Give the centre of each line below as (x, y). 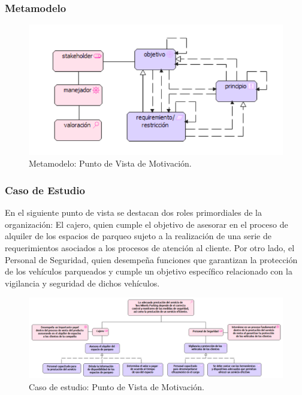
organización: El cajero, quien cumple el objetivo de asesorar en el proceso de (147, 224)
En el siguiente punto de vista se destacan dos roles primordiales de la (133, 212)
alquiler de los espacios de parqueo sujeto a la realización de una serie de (138, 236)
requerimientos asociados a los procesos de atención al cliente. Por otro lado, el (150, 248)
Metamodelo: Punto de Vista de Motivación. (110, 163)
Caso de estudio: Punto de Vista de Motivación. (117, 386)
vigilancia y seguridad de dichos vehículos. (82, 283)
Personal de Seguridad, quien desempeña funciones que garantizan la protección (151, 259)
